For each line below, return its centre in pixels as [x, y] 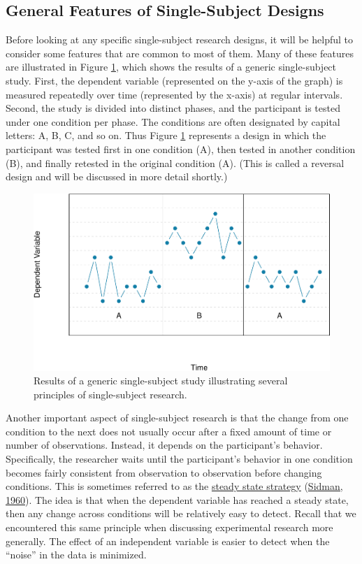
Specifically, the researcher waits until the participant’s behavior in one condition [179, 459]
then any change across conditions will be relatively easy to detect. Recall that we [181, 513]
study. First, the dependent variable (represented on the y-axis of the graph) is [174, 80]
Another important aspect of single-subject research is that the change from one [177, 418]
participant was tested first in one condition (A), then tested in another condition [181, 149]
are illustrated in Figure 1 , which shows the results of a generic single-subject [171, 67]
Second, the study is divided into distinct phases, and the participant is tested [173, 108]
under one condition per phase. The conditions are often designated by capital [173, 121]
